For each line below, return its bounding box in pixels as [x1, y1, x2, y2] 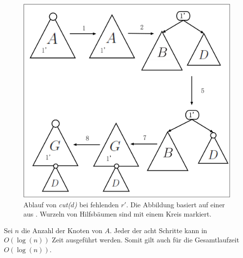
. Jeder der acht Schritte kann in [109, 225, 207, 235]
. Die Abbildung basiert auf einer [126, 199, 225, 209]
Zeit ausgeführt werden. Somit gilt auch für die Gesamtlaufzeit [52, 235, 240, 245]
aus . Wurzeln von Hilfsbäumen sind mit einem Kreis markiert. [23, 209, 212, 219]
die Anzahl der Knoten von [21, 225, 102, 235]
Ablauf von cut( [23, 199, 71, 209]
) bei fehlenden [74, 199, 119, 209]
